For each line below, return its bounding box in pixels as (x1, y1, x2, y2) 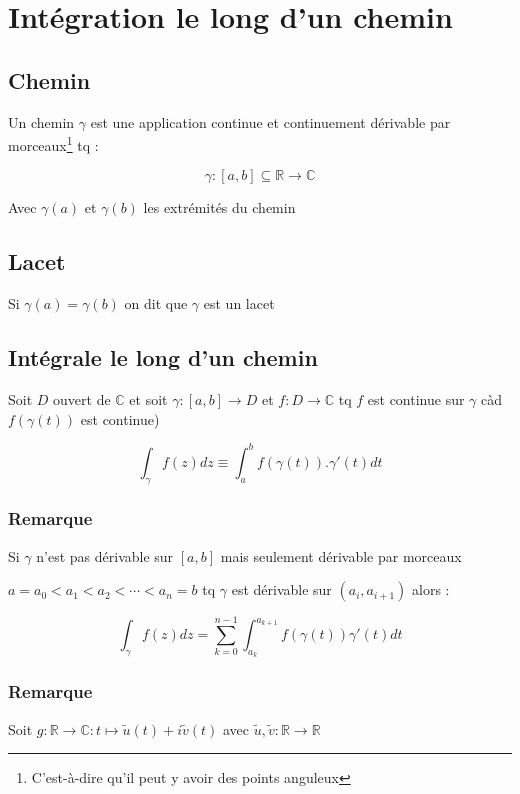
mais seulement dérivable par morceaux (220, 545, 462, 566)
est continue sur (367, 389, 465, 410)
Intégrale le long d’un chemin (8, 342, 318, 373)
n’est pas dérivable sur (36, 545, 174, 566)
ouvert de (53, 389, 111, 410)
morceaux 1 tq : (8, 132, 99, 155)
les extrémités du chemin (143, 197, 296, 218)
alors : (412, 579, 450, 600)
